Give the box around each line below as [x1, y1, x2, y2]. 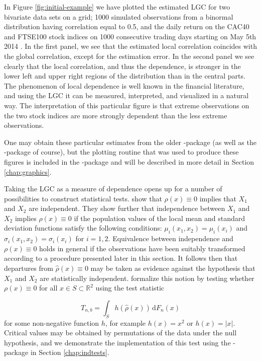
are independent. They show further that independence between [29, 203, 225, 213]
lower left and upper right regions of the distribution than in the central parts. [4, 70, 245, 81]
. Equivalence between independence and [108, 233, 233, 244]
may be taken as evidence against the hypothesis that [90, 263, 255, 273]
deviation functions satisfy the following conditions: [4, 223, 162, 233]
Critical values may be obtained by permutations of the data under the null [4, 327, 237, 338]
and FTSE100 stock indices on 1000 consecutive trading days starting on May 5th [4, 31, 256, 41]
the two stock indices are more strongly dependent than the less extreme [4, 110, 227, 120]
